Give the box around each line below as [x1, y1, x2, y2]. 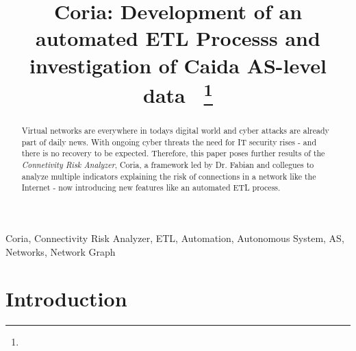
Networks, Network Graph [5, 244, 116, 258]
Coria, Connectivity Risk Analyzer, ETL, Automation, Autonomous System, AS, [5, 231, 344, 245]
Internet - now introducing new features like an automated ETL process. [21, 182, 281, 193]
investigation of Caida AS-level [29, 51, 327, 79]
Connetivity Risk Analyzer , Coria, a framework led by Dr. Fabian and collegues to [21, 159, 314, 171]
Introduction [5, 285, 127, 313]
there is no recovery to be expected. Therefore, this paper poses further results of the [21, 147, 325, 159]
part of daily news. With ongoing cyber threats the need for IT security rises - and [21, 136, 317, 147]
